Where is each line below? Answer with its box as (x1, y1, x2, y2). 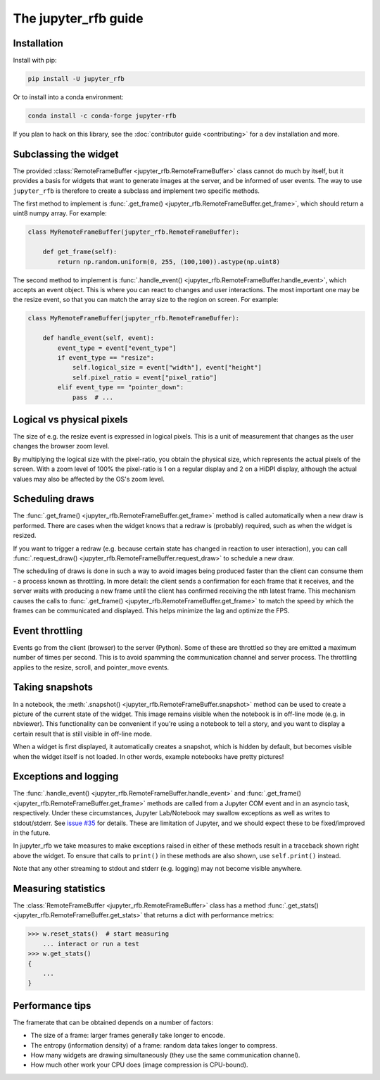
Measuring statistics (13, 882, 106, 894)
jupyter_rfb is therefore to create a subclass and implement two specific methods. (13, 187, 260, 195)
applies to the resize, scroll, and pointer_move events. (13, 663, 170, 672)
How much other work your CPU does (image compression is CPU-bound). (30, 1060, 248, 1069)
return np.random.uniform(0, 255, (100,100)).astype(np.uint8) (57, 258, 281, 265)
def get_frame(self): (42, 248, 118, 256)
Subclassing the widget (13, 148, 119, 160)
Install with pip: (13, 56, 57, 65)
